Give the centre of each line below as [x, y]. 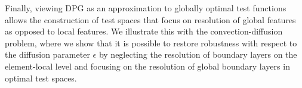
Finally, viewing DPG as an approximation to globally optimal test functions [146, 8]
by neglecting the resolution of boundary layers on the [198, 54]
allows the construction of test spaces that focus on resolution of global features [150, 19]
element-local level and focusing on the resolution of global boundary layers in [147, 66]
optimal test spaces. [41, 78]
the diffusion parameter [47, 54]
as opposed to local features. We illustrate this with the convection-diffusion [144, 31]
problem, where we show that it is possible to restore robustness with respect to [151, 43]
